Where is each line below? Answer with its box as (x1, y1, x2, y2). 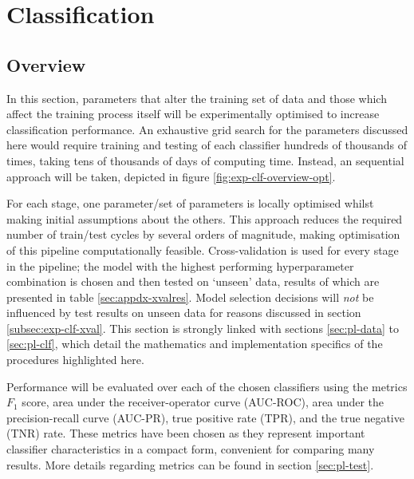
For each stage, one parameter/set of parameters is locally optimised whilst (6, 195, 374, 212)
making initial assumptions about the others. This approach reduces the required (6, 210, 403, 227)
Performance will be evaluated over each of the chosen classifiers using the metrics (6, 378, 408, 394)
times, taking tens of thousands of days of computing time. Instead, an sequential (6, 152, 404, 168)
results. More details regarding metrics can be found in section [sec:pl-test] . (6, 456, 374, 473)
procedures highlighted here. (6, 351, 144, 368)
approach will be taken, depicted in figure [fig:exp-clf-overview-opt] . (6, 168, 336, 184)
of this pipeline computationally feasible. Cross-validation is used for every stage (6, 241, 399, 258)
